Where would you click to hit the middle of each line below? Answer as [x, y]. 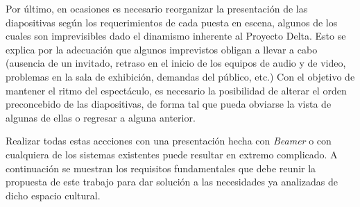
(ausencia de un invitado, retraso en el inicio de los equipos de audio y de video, [176, 63]
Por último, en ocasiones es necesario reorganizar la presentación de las [157, 8]
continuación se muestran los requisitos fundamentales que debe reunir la [161, 168]
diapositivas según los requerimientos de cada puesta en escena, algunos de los [172, 22]
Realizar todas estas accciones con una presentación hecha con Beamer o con [169, 141]
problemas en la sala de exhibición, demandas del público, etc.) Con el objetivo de [180, 76]
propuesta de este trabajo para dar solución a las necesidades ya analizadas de [172, 182]
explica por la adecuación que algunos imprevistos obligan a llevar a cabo [162, 49]
